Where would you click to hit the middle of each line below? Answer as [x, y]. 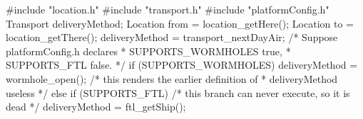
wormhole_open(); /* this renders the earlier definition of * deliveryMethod [172, 78]
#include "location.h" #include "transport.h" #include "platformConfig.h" [168, 9]
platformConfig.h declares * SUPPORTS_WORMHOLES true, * [148, 51]
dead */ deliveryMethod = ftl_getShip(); [96, 107]
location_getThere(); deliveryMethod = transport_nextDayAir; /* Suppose [172, 37]
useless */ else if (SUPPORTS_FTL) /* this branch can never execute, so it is [178, 92]
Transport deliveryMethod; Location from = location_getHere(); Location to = [180, 23]
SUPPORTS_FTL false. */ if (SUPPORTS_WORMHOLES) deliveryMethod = [182, 65]
